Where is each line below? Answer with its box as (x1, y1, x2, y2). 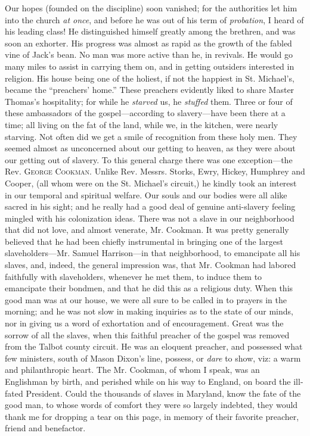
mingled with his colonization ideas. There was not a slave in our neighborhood (5, 211, 294, 224)
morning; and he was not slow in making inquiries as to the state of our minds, (5, 305, 293, 317)
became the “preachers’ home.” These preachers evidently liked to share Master (5, 83, 294, 96)
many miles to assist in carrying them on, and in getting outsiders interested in (5, 60, 294, 72)
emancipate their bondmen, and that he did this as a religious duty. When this (5, 282, 293, 294)
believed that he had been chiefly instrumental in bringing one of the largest (5, 235, 283, 247)
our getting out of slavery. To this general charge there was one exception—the (5, 153, 293, 166)
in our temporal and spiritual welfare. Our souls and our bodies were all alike (5, 188, 287, 201)
